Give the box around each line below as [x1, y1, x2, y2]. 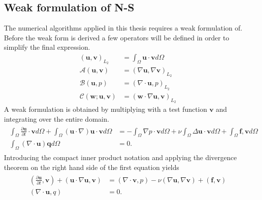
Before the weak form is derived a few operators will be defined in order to [4, 32, 229, 42]
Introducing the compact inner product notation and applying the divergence [4, 152, 237, 163]
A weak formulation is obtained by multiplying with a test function [4, 103, 207, 114]
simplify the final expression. [4, 42, 90, 52]
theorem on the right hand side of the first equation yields [4, 162, 179, 172]
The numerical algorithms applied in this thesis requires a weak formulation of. [4, 23, 242, 33]
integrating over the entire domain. [4, 113, 109, 124]
